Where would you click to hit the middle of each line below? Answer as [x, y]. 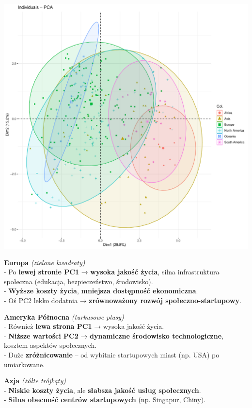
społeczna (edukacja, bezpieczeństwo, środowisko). [79, 281]
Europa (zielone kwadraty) [45, 262]
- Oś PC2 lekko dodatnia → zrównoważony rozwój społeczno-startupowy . [123, 300]
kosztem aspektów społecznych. [50, 345]
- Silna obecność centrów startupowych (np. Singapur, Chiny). [105, 399]
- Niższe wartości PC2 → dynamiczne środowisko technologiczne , [114, 335]
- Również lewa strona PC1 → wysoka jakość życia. [84, 326]
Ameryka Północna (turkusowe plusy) [64, 316]
